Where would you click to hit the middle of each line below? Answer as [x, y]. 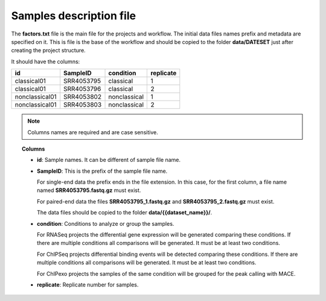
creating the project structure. [48, 51]
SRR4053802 [83, 97]
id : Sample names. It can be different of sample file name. [109, 160]
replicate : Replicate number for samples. [88, 284]
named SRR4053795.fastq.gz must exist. [89, 190]
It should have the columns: [46, 61]
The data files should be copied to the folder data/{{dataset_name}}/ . [125, 213]
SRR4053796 [82, 89]
